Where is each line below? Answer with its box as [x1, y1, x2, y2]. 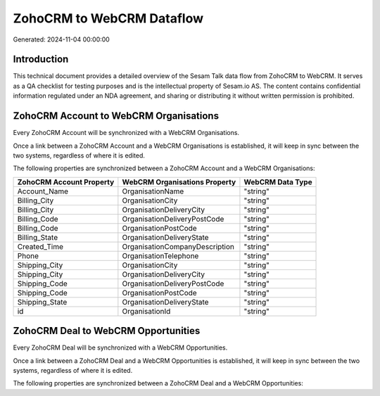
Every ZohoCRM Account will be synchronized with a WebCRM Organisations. [13, 129, 239, 137]
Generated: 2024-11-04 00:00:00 [13, 35, 110, 44]
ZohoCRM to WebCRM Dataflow [13, 11, 204, 26]
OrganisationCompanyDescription [122, 241, 235, 251]
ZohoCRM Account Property [17, 177, 115, 186]
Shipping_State [17, 297, 68, 307]
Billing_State [17, 232, 58, 242]
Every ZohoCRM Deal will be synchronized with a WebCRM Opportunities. [13, 343, 228, 352]
